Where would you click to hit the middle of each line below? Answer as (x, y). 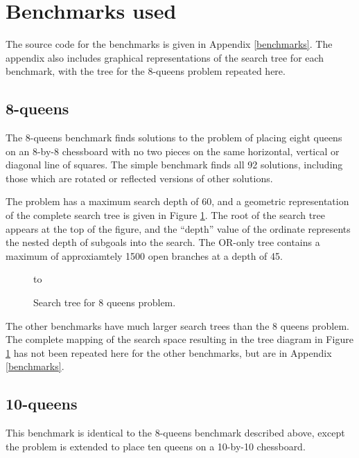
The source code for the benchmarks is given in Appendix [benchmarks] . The (169, 44)
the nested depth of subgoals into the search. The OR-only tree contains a (163, 242)
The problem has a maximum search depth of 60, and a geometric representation (177, 201)
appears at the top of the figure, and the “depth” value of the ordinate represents (178, 228)
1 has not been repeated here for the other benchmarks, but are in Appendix (169, 352)
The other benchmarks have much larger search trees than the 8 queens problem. (177, 325)
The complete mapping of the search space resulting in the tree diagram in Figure (179, 339)
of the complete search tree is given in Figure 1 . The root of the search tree (166, 215)
